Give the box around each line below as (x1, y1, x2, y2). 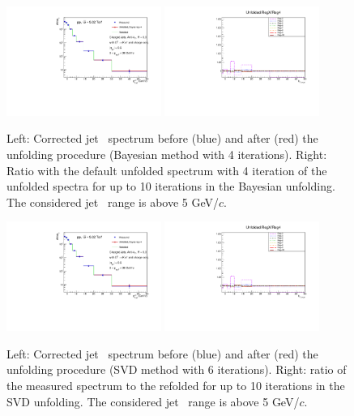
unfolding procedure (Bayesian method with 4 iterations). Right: (6, 146, 327, 163)
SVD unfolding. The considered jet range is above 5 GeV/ (6, 392, 300, 410)
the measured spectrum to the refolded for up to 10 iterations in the (6, 377, 345, 394)
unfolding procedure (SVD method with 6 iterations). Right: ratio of (6, 361, 347, 378)
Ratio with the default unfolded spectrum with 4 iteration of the (6, 161, 327, 178)
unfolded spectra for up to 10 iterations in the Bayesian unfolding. (6, 178, 335, 195)
